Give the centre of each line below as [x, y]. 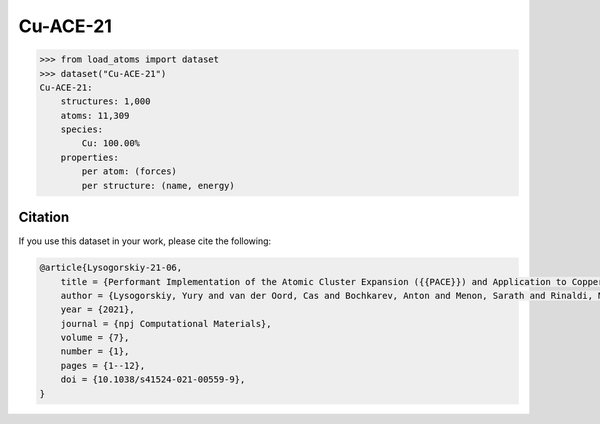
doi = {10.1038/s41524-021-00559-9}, [153, 379]
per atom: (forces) [129, 171]
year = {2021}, [97, 309]
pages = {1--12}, [103, 365]
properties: [90, 157]
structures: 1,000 [105, 101]
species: [82, 129]
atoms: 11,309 [95, 115]
